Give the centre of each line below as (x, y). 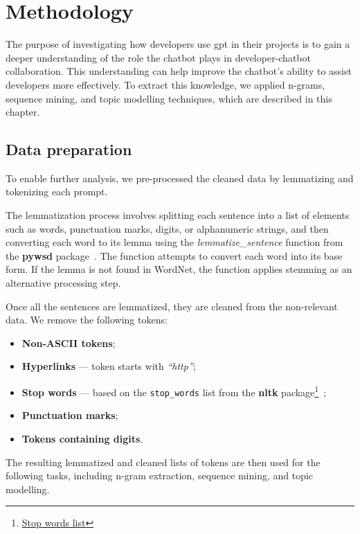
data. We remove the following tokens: (87, 320)
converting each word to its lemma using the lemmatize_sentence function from (174, 242)
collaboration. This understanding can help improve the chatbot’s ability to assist (179, 71)
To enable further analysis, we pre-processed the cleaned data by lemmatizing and (180, 178)
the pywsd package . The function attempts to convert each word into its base (174, 255)
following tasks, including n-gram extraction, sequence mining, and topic (160, 475)
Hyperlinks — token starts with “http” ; (109, 366)
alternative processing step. (63, 283)
